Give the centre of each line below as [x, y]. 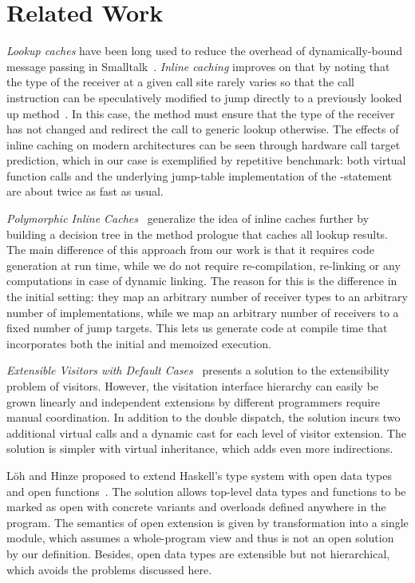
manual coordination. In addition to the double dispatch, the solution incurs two [204, 417]
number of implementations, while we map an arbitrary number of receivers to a [203, 312]
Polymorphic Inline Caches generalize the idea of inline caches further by [188, 218]
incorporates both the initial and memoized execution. [139, 343]
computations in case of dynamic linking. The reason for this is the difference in [202, 281]
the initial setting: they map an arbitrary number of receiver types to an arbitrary [207, 297]
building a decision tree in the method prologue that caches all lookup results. [198, 234]
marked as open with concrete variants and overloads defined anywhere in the [196, 507]
